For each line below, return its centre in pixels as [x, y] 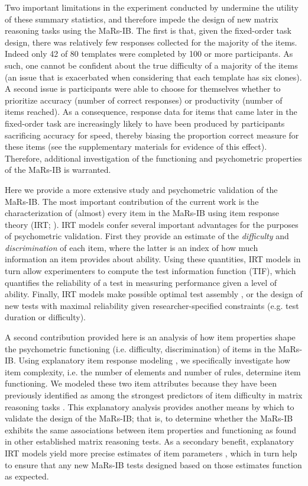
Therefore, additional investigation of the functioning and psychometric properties [153, 158]
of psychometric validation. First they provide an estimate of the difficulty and [147, 236]
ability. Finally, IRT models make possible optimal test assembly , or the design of [154, 294]
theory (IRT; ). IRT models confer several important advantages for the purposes [152, 224]
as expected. [27, 476]
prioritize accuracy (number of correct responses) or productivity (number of [144, 100]
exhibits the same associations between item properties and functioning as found [150, 429]
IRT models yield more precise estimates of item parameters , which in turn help [151, 453]
